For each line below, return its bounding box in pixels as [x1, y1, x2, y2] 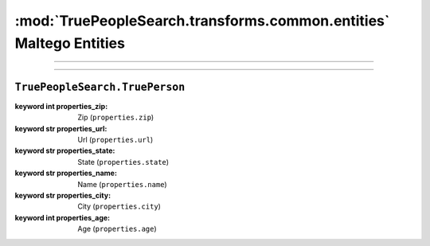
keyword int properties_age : [14, 213, 111, 222]
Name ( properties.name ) [77, 179, 167, 189]
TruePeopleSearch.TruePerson [14, 80, 186, 93]
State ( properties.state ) [77, 157, 170, 166]
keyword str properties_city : [14, 190, 111, 200]
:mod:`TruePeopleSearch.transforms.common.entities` [14, 12, 390, 29]
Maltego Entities [14, 34, 125, 52]
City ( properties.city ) [77, 201, 161, 211]
